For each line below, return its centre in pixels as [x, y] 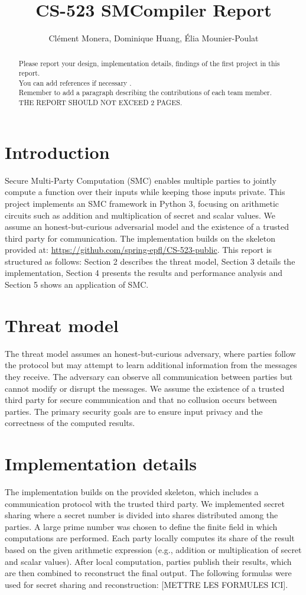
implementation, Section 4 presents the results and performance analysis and [144, 273]
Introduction [57, 152]
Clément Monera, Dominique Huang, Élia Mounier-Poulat [154, 38]
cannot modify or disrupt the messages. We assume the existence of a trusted [145, 388]
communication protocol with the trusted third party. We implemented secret [145, 503]
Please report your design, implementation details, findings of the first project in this [149, 63]
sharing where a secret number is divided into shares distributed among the [141, 515]
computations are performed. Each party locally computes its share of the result [150, 538]
